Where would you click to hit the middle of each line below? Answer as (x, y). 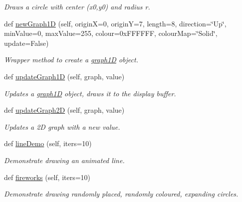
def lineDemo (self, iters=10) (48, 143)
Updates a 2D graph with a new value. (62, 126)
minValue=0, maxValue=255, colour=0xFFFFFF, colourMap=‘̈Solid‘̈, (111, 33)
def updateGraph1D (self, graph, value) (64, 76)
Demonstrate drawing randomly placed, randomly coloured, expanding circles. (121, 194)
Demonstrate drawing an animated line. (64, 160)
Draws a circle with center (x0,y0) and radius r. (77, 6)
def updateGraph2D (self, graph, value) (64, 110)
